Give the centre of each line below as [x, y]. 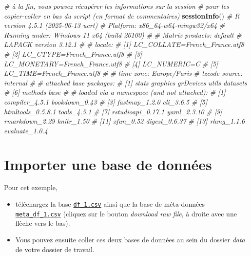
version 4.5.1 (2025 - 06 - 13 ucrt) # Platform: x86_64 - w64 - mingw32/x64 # [115, 25]
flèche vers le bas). [43, 223]
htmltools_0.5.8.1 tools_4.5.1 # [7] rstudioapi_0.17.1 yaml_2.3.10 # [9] [113, 111]
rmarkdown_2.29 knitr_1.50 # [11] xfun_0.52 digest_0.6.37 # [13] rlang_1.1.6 [125, 121]
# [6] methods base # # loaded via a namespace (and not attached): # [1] [115, 92]
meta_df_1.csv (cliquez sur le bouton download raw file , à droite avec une [126, 213]
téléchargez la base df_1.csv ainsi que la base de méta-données [110, 204]
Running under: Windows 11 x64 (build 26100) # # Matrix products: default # [123, 34]
